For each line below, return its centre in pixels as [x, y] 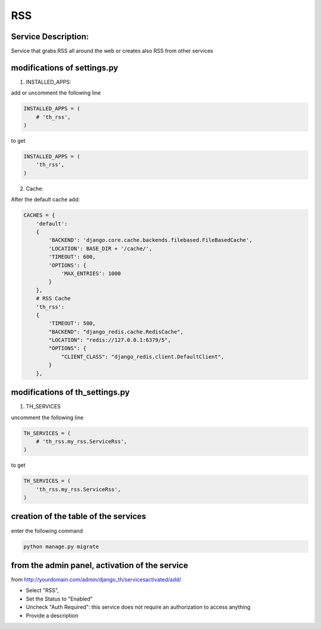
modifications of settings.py [64, 67]
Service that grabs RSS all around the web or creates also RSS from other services [112, 51]
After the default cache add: [45, 200]
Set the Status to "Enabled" [59, 599]
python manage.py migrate [61, 546]
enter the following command [47, 531]
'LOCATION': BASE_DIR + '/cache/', [100, 249]
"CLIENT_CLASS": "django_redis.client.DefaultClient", [143, 356]
